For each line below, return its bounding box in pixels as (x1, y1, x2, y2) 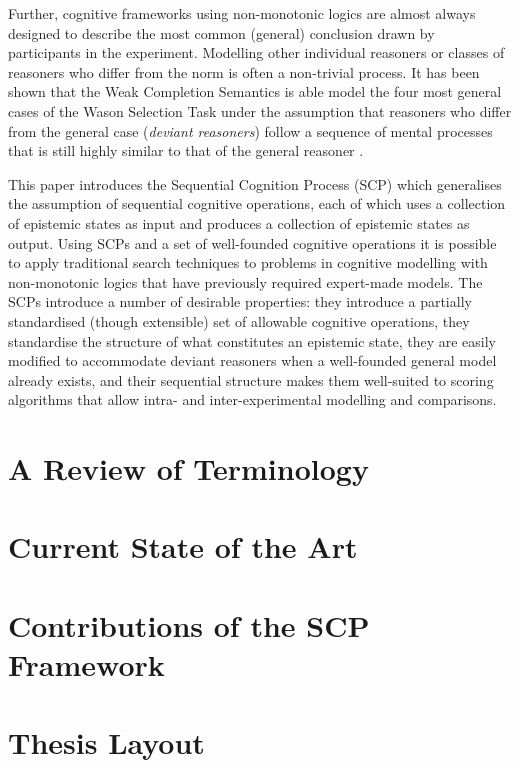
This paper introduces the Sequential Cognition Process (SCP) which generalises (8, 173, 502, 194)
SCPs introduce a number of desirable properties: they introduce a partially (8, 291, 472, 312)
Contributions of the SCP (8, 604, 370, 645)
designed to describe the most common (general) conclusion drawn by (8, 22, 435, 43)
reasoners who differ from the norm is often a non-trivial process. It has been (8, 61, 480, 82)
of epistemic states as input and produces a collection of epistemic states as (8, 212, 470, 233)
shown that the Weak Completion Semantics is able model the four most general (8, 81, 502, 102)
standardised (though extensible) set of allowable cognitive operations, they (8, 310, 470, 331)
